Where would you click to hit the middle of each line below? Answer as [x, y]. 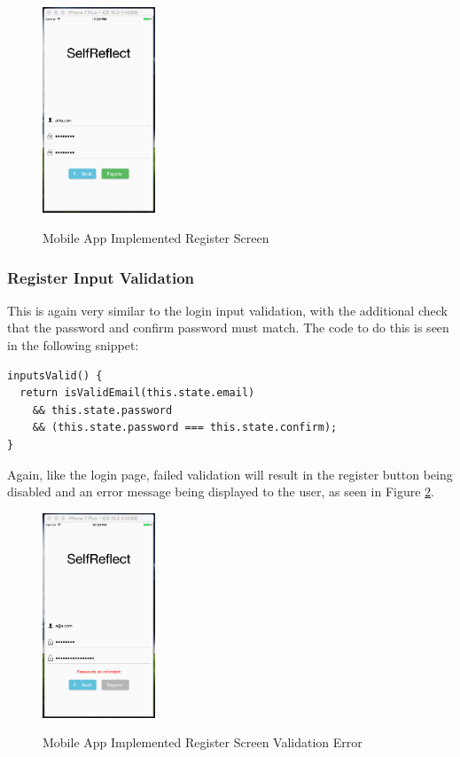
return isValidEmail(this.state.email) [137, 393]
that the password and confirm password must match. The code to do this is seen [228, 328]
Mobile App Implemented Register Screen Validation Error [203, 742]
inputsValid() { [55, 375]
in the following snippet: [73, 345]
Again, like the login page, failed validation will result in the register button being [230, 474]
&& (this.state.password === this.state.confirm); [185, 428]
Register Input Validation [101, 277]
